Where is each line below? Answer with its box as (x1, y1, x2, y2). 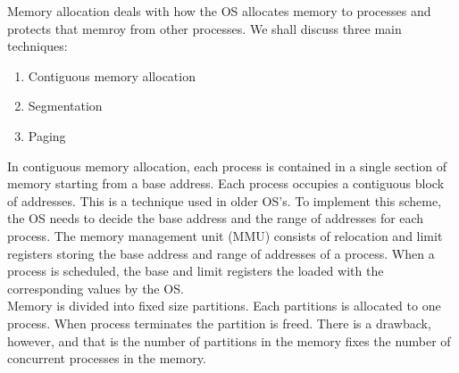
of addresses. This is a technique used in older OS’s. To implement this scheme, (7, 191, 442, 210)
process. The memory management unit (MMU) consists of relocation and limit (7, 226, 443, 245)
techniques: (7, 37, 68, 55)
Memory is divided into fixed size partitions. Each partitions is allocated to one (7, 296, 441, 315)
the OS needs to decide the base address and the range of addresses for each (7, 209, 424, 228)
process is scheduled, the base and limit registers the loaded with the (7, 261, 384, 280)
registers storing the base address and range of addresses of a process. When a (7, 244, 435, 262)
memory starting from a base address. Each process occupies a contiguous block (7, 174, 445, 193)
